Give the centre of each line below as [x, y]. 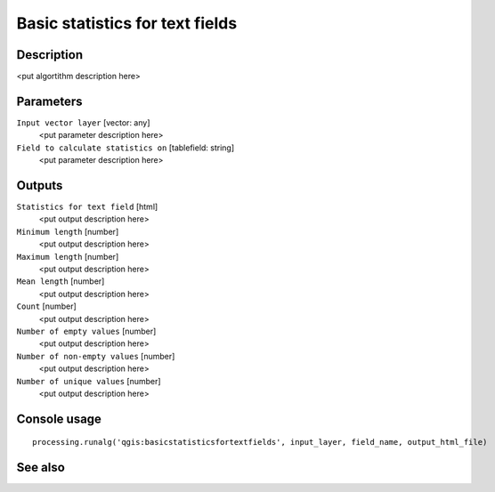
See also [41, 468]
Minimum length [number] [68, 231]
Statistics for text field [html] [87, 207]
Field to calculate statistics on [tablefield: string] [126, 148]
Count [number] [47, 306]
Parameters [49, 101]
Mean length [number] [61, 281]
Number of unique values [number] [89, 381]
